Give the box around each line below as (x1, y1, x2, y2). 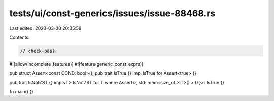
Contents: (9, 34, 30, 40)
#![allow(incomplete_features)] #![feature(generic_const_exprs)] (9, 61, 144, 67)
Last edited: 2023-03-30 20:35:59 (9, 25, 82, 31)
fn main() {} (9, 89, 34, 95)
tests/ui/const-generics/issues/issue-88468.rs (9, 8, 216, 19)
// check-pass (20, 48, 55, 54)
